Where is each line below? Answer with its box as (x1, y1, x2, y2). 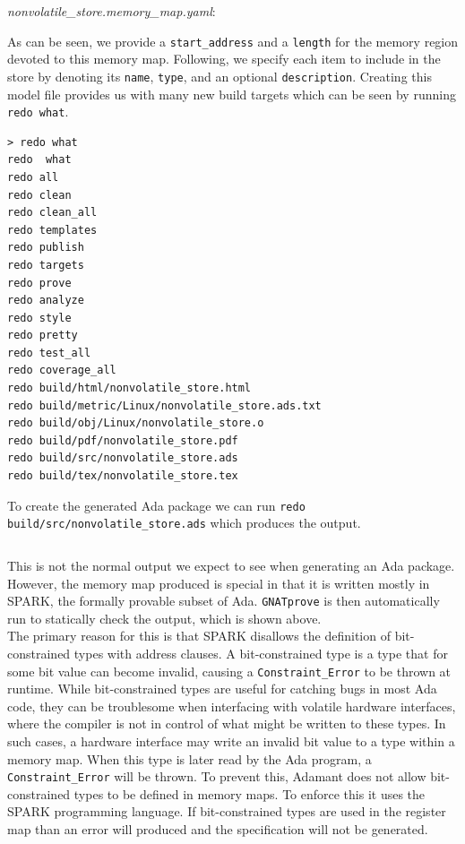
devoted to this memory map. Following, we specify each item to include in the (7, 49, 441, 68)
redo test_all (7, 346, 91, 359)
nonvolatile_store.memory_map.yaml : (7, 2, 216, 20)
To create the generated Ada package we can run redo (7, 495, 306, 514)
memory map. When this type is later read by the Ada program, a (7, 749, 372, 768)
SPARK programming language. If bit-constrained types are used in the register (7, 802, 446, 821)
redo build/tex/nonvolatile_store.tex (7, 469, 238, 483)
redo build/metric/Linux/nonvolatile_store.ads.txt (7, 399, 322, 412)
